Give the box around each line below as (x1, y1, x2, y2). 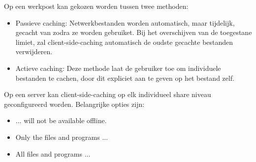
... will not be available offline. (15, 115, 107, 126)
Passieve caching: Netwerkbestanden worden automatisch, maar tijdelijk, (15, 17, 235, 28)
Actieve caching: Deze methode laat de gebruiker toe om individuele (15, 63, 221, 73)
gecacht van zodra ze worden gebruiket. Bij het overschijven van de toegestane (15, 27, 252, 37)
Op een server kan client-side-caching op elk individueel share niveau (4, 89, 211, 99)
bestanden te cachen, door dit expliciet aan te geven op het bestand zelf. (15, 72, 235, 83)
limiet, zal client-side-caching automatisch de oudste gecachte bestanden (15, 36, 233, 47)
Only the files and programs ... (15, 131, 108, 142)
